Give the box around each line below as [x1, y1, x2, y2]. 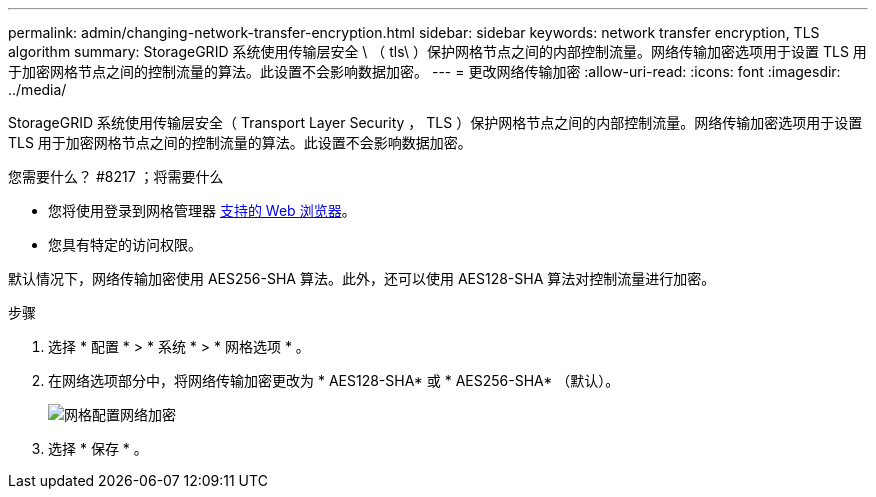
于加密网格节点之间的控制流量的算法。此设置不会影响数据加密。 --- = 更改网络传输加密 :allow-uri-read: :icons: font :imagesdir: [8, 63, 841, 80]
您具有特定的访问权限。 [48, 236, 202, 253]
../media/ [8, 81, 67, 98]
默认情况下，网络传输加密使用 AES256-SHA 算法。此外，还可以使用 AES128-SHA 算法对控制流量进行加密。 [8, 270, 716, 287]
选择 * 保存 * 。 [48, 440, 148, 457]
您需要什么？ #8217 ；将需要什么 [8, 168, 224, 185]
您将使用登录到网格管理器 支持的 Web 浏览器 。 [48, 202, 356, 219]
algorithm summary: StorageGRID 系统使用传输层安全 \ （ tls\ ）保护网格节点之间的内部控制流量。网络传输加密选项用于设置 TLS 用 [8, 43, 867, 60]
